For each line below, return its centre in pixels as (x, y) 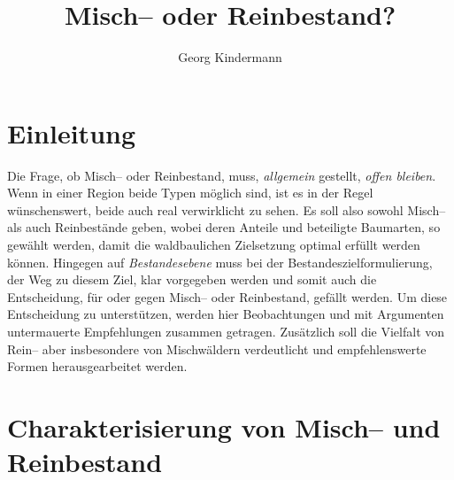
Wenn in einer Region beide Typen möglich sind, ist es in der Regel (190, 193)
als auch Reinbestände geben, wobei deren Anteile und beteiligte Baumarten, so (224, 227)
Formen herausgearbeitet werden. (97, 366)
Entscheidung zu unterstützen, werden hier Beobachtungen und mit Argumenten (226, 314)
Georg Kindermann (230, 57)
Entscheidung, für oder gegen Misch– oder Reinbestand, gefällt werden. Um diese (227, 296)
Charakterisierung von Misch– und (224, 426)
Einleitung (72, 132)
